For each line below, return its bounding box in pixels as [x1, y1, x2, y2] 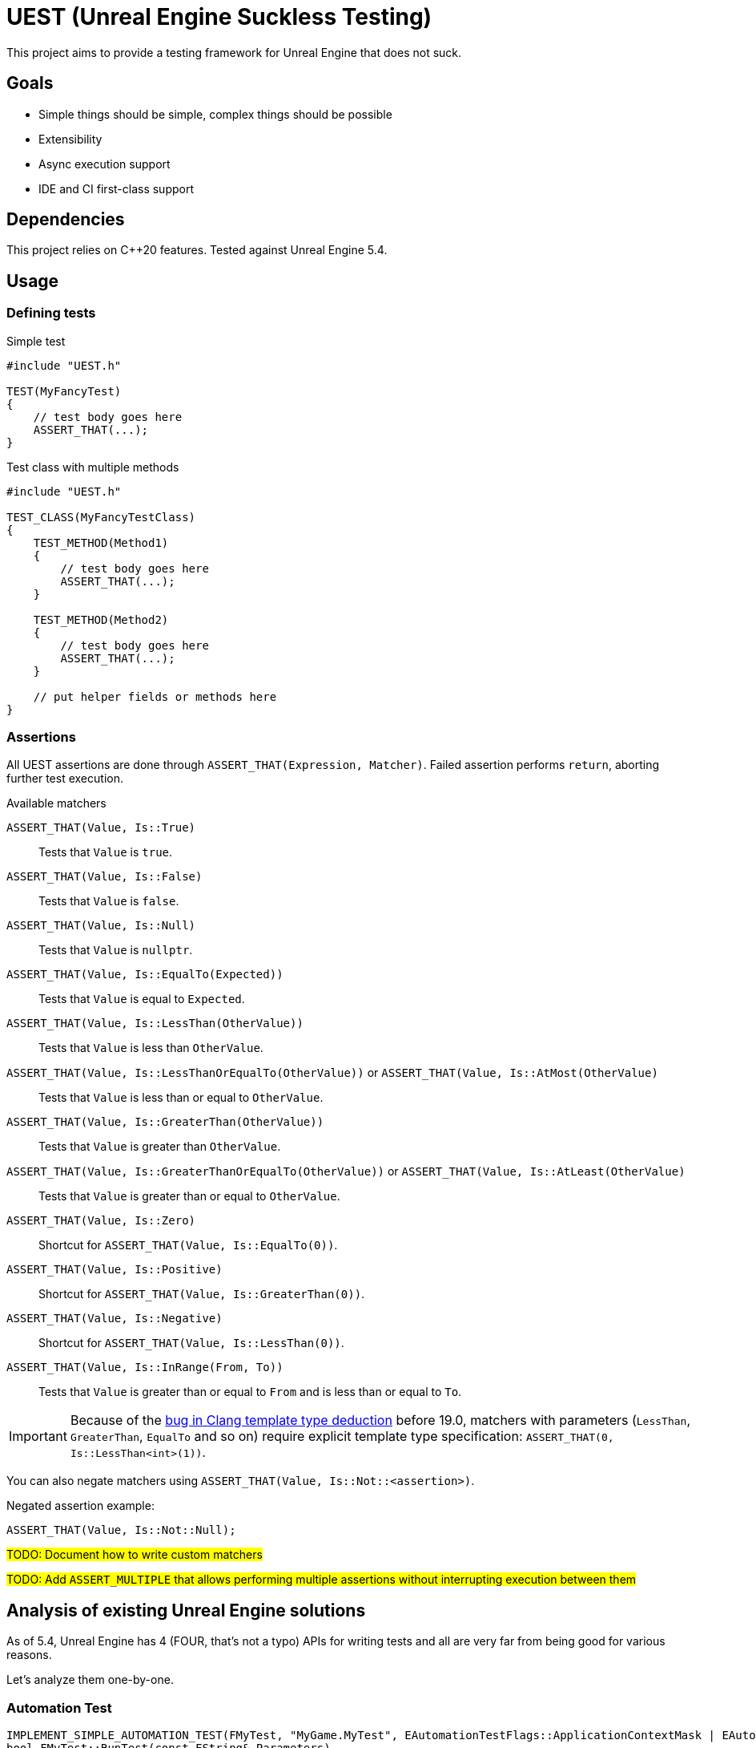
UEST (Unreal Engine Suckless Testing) [6, 3, 432, 30]
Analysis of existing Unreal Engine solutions [6, 1600, 366, 1621]
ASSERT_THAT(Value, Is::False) [6, 870, 203, 884]
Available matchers [6, 796, 107, 811]
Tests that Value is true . [38, 845, 173, 860]
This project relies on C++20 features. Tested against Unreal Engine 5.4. [6, 243, 388, 257]
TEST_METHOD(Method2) [33, 613, 169, 626]
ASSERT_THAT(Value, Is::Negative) [6, 1312, 223, 1325]
